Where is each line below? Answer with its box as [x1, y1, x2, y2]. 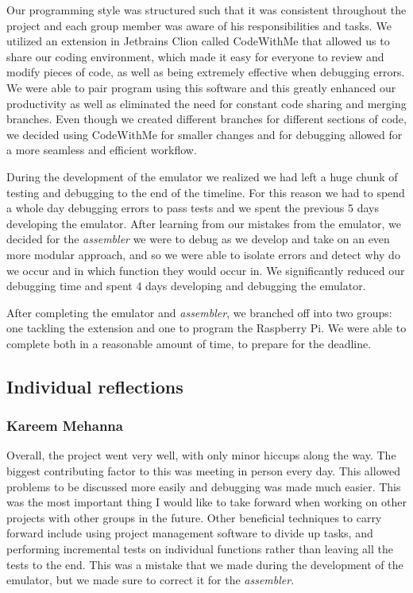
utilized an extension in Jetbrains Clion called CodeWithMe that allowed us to [6, 33, 390, 49]
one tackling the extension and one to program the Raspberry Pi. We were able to [6, 320, 407, 336]
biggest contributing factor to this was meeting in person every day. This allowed [6, 463, 400, 479]
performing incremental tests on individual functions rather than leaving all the [6, 541, 393, 557]
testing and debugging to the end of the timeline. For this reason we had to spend [6, 184, 405, 200]
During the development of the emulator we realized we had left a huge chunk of [6, 168, 398, 184]
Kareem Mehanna [6, 416, 123, 436]
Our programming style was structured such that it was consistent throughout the [6, 2, 407, 17]
